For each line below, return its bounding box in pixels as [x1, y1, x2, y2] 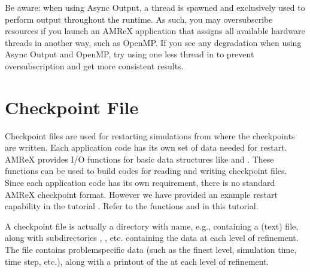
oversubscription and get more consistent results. [5, 59, 184, 72]
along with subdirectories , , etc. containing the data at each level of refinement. [5, 231, 299, 244]
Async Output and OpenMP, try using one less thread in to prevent [5, 48, 254, 60]
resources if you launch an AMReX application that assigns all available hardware [5, 25, 305, 37]
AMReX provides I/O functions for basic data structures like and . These [5, 152, 274, 165]
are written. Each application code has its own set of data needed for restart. [5, 141, 287, 154]
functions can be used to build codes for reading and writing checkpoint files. [5, 164, 287, 177]
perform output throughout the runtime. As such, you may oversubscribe [5, 13, 273, 25]
